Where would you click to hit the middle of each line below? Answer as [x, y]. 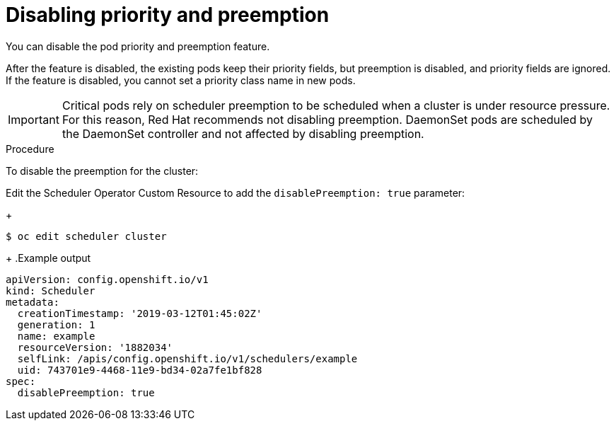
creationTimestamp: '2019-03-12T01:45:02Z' [140, 313]
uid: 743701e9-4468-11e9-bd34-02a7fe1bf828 [140, 370]
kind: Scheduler [51, 290]
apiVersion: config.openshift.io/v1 [107, 279]
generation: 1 [56, 324]
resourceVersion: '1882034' [95, 347]
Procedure [30, 149]
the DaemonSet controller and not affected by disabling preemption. [243, 133]
